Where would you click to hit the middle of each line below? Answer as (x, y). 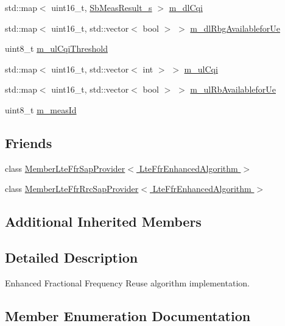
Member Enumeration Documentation (128, 315)
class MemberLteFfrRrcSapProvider (72, 189)
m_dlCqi (186, 7)
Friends (29, 142)
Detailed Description (72, 257)
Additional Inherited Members (103, 221)
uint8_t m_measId (41, 109)
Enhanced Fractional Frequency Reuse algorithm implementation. (127, 282)
